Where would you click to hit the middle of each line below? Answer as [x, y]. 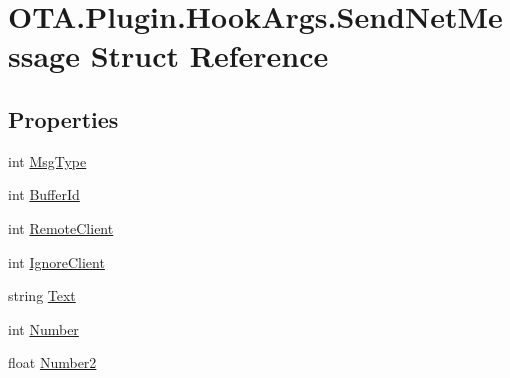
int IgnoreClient [56, 261]
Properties [63, 118]
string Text [42, 295]
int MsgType [47, 160]
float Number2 [52, 362]
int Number [43, 328]
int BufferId [44, 194]
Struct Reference [209, 55]
